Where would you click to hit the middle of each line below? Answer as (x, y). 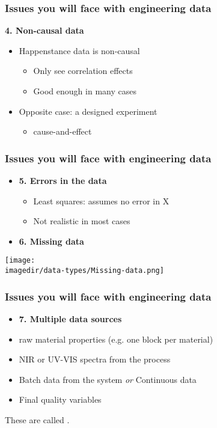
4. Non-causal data (44, 30)
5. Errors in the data (63, 180)
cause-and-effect (63, 131)
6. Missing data (51, 241)
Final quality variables (60, 399)
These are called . (37, 419)
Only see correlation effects (83, 71)
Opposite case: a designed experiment (88, 111)
